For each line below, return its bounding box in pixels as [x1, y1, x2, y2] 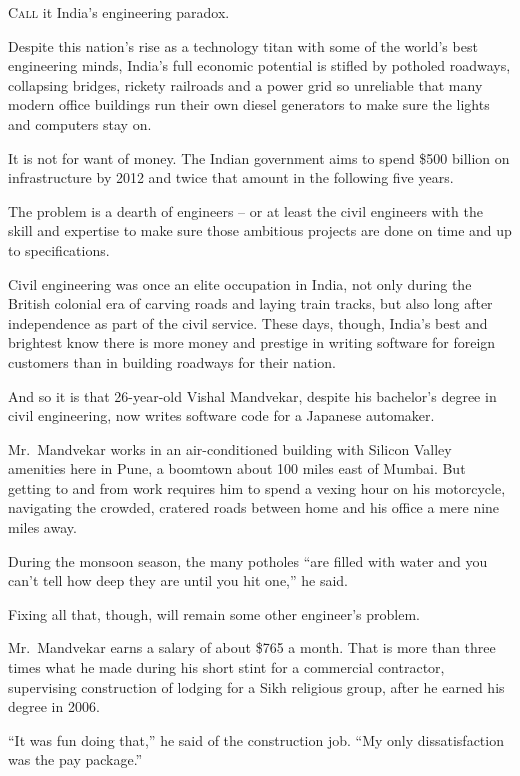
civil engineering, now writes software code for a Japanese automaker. [8, 405, 435, 426]
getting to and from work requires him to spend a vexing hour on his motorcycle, [8, 477, 506, 498]
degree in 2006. [8, 696, 100, 717]
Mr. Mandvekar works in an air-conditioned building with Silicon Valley [8, 438, 452, 459]
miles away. [8, 517, 77, 538]
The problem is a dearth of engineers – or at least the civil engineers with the [8, 200, 483, 221]
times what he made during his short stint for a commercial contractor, [8, 657, 445, 678]
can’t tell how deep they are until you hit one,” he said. [8, 570, 349, 591]
